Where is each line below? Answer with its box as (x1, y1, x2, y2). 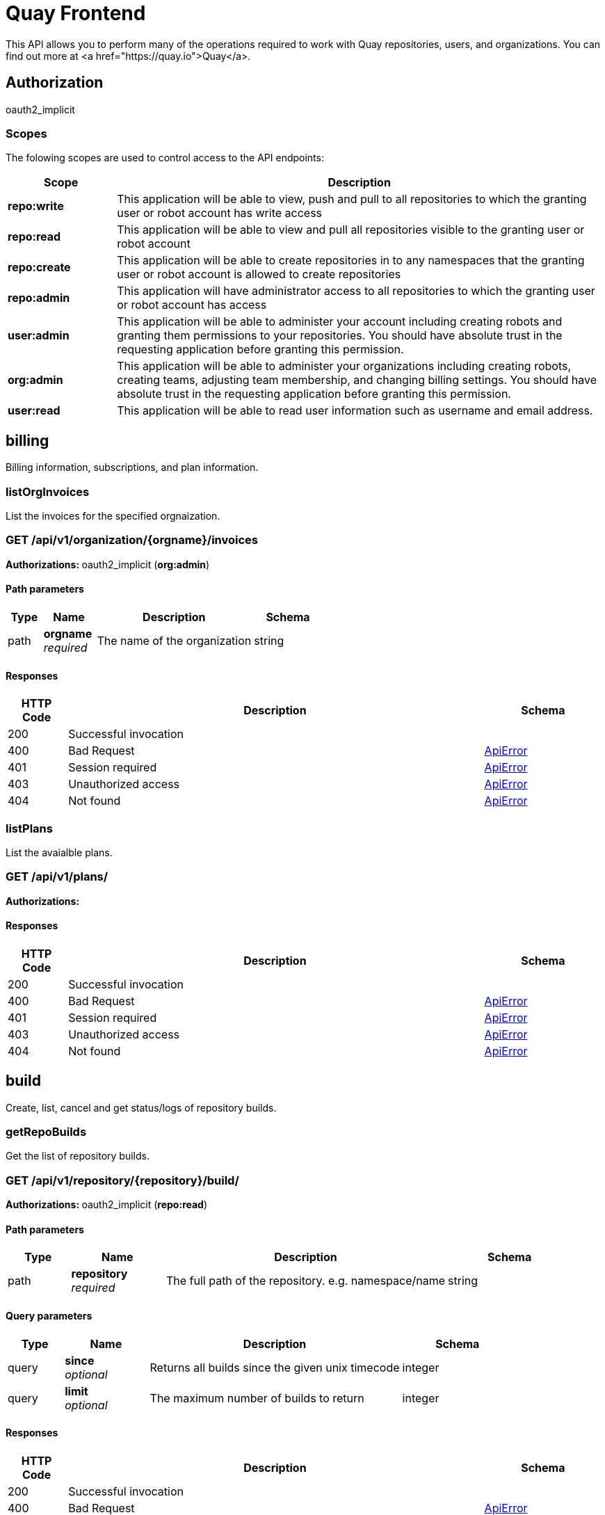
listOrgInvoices (6, 484, 90, 499)
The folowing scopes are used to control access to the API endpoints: (6, 152, 324, 164)
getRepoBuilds (6, 1125, 87, 1139)
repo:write (8, 199, 64, 214)
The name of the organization (97, 633, 252, 648)
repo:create (8, 260, 71, 275)
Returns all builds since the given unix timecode (150, 1360, 400, 1374)
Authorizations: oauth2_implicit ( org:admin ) (6, 558, 210, 570)
